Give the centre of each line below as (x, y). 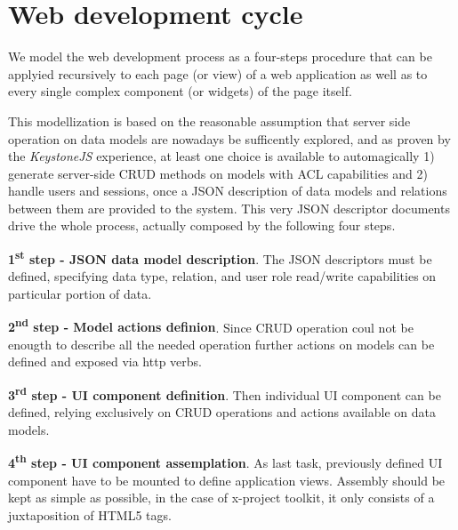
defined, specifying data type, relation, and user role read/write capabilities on (222, 276)
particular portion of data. (80, 293)
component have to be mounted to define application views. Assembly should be (227, 480)
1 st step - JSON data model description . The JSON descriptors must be (220, 257)
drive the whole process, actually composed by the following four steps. (202, 225)
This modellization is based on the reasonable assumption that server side (209, 120)
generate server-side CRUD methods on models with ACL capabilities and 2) (218, 173)
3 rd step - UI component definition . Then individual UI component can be (225, 393)
